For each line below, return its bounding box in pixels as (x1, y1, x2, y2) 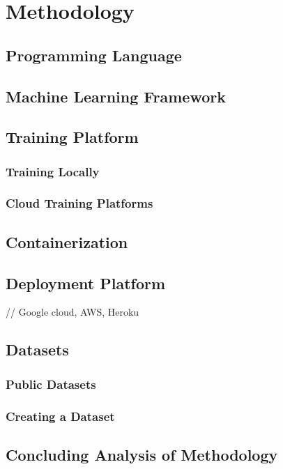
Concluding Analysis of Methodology (6, 443, 278, 465)
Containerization (6, 231, 128, 252)
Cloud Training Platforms (6, 194, 153, 212)
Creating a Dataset (6, 407, 115, 424)
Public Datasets (6, 375, 96, 392)
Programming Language (6, 44, 182, 66)
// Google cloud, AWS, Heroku (6, 305, 139, 319)
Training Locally (6, 162, 100, 180)
